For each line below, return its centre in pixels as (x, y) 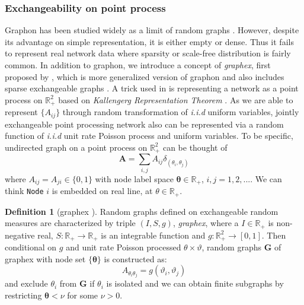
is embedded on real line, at (102, 191)
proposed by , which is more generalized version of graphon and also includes (145, 76)
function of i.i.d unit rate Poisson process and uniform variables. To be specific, (149, 136)
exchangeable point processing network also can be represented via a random (144, 124)
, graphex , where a (206, 223)
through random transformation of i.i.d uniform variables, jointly (181, 112)
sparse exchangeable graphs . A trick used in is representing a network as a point (152, 88)
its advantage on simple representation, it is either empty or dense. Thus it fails (149, 41)
